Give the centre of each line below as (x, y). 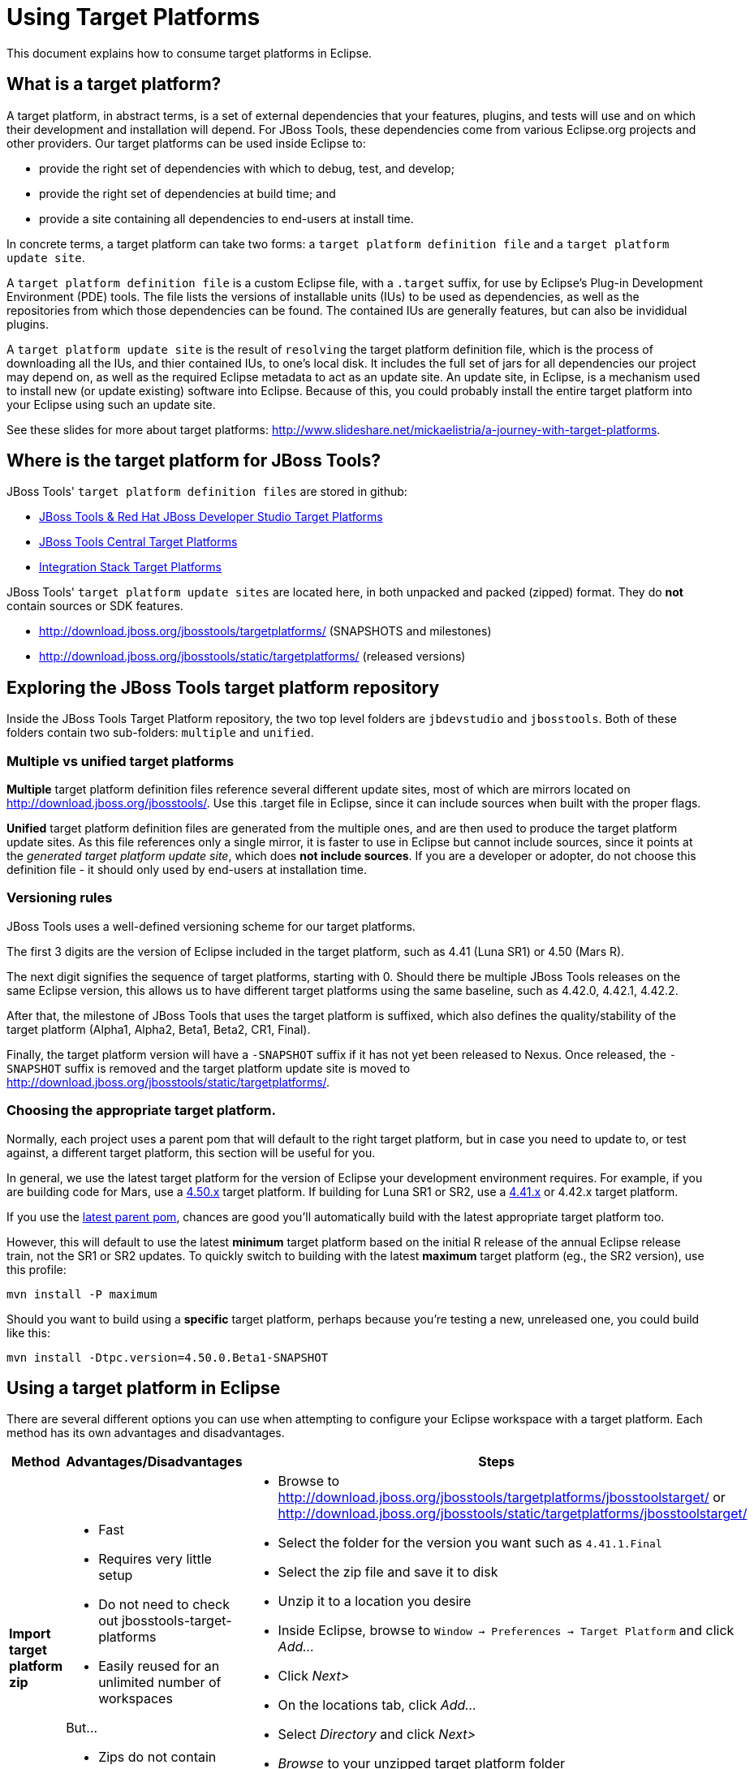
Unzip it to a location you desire (375, 1601)
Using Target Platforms (134, 17)
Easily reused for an (159, 1666)
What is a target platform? (114, 84)
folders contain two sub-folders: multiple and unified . (160, 733)
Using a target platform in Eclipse (144, 1388)
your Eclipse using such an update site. (111, 404)
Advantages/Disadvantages (154, 1462)
